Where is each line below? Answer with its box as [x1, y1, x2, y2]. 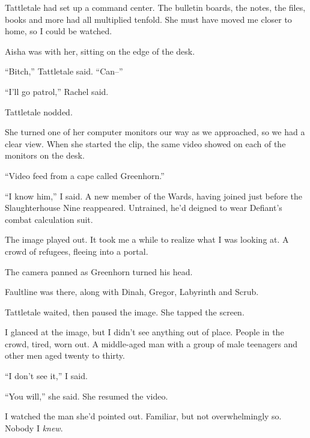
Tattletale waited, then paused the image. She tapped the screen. [5, 305, 245, 318]
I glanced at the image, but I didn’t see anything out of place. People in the [5, 326, 284, 338]
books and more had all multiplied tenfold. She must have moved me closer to [5, 13, 292, 25]
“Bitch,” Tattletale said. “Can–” [5, 65, 123, 78]
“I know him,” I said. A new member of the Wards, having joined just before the [5, 189, 303, 202]
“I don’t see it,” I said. [5, 370, 88, 382]
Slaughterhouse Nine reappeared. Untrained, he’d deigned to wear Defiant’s [5, 201, 282, 214]
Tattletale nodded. [5, 105, 73, 118]
